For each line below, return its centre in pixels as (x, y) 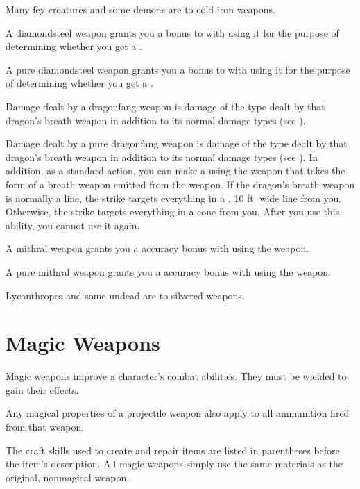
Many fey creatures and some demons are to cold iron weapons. (140, 9)
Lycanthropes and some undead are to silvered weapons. (125, 295)
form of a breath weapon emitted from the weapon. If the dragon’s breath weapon (180, 184)
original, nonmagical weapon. (68, 477)
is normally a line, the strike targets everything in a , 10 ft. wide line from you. (174, 198)
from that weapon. (45, 426)
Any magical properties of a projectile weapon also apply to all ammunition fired (178, 413)
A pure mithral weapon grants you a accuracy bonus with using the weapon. (169, 271)
